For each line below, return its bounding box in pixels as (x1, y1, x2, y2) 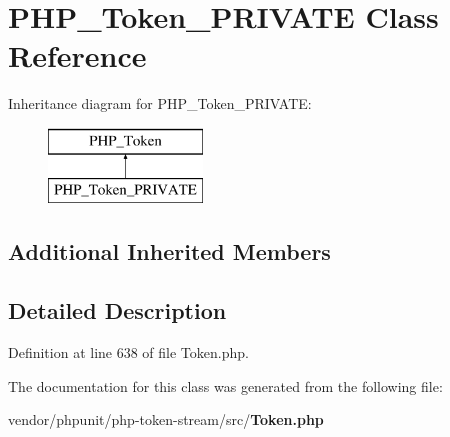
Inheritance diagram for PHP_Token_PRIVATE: (8, 93, 312, 114)
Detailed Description (8, 295, 227, 326)
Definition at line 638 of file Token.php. (8, 342, 249, 363)
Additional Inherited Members (8, 236, 331, 267)
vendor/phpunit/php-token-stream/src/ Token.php (8, 409, 324, 430)
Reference (8, 35, 147, 76)
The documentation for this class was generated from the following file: (8, 375, 443, 396)
